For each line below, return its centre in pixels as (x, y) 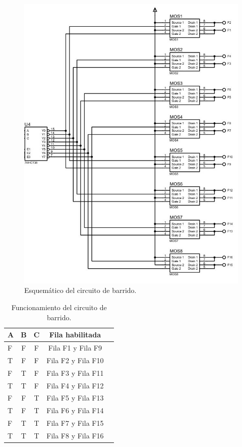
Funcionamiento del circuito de (59, 307)
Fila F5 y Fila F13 (75, 398)
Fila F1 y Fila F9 (75, 348)
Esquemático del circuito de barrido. (80, 290)
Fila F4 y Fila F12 (75, 385)
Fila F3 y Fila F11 (75, 372)
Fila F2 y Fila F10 (75, 360)
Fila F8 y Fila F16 (75, 435)
